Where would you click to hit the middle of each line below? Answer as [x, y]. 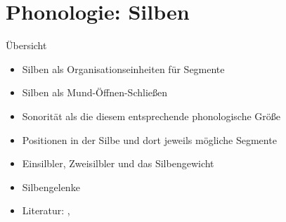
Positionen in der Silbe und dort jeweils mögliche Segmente [149, 139]
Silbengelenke [51, 187]
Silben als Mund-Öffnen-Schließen [95, 92]
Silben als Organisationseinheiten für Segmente [123, 68]
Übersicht [26, 45]
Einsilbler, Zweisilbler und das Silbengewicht [118, 163]
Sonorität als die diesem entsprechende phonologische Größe [151, 116]
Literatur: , [46, 210]
